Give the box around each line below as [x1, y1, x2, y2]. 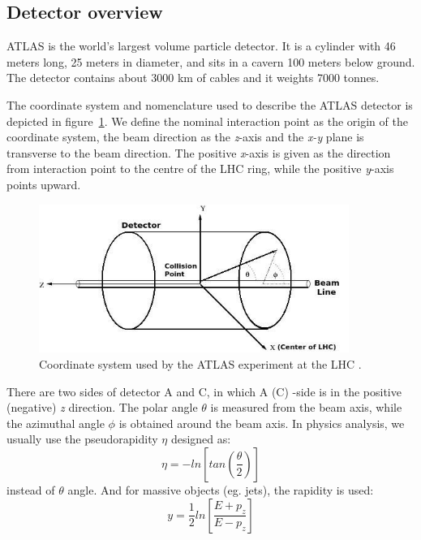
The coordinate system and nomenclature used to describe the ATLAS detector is [6, 96, 413, 113]
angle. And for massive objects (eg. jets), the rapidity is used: [67, 481, 374, 498]
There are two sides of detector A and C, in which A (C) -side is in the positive [6, 382, 402, 400]
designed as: [170, 430, 231, 447]
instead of [6, 481, 55, 498]
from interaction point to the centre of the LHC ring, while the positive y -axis [6, 160, 394, 177]
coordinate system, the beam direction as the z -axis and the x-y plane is [6, 128, 364, 145]
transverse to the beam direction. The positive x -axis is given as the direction [6, 144, 391, 161]
